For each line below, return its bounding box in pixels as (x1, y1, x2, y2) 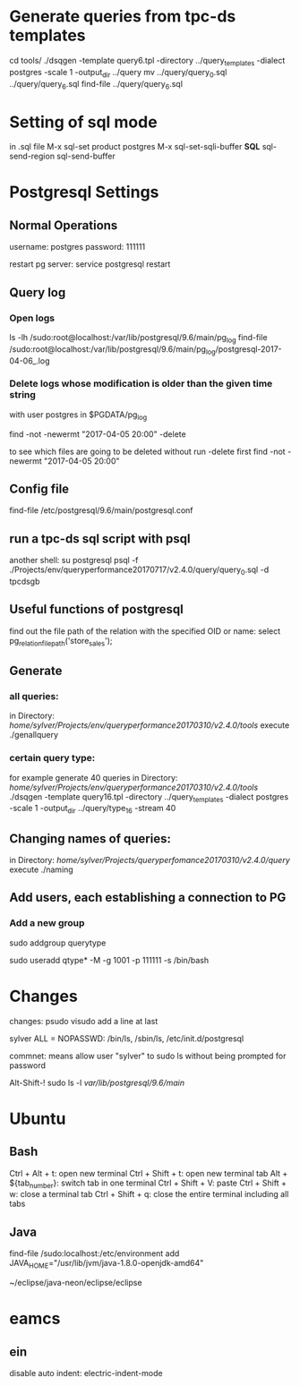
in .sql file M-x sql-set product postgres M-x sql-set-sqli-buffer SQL (9, 141, 261, 152)
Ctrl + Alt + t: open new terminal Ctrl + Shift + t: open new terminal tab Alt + (9, 1168, 288, 1178)
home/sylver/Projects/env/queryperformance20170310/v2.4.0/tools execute (9, 720, 290, 731)
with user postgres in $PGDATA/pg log (9, 409, 148, 422)
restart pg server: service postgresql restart (9, 259, 171, 269)
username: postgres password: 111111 (9, 242, 146, 252)
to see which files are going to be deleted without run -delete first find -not (9, 446, 286, 457)
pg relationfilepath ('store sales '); (9, 635, 114, 648)
